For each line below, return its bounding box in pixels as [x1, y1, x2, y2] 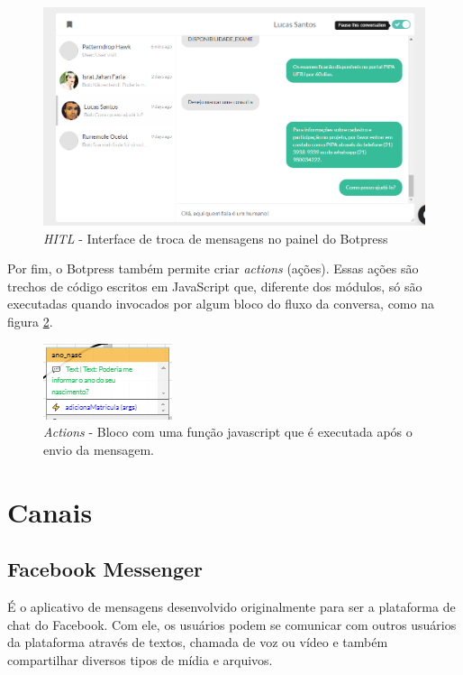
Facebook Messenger [7, 555, 204, 583]
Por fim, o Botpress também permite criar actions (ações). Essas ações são [7, 259, 419, 278]
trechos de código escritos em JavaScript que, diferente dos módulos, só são [7, 276, 422, 295]
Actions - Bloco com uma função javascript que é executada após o [43, 422, 413, 441]
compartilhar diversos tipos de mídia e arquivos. [7, 650, 273, 669]
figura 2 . [7, 312, 53, 331]
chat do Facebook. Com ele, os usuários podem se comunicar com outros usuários [7, 615, 457, 633]
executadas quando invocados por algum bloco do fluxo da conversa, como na [7, 294, 434, 313]
